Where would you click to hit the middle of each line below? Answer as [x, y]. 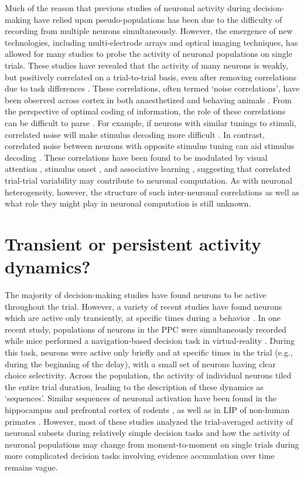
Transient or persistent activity [133, 243]
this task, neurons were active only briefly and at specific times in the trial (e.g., [149, 352]
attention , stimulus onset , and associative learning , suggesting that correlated [148, 169]
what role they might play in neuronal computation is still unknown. [128, 203]
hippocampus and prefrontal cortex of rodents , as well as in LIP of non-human [147, 409]
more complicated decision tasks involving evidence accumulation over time [140, 456]
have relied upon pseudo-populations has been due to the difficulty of [158, 19]
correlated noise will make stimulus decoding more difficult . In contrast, [135, 134]
